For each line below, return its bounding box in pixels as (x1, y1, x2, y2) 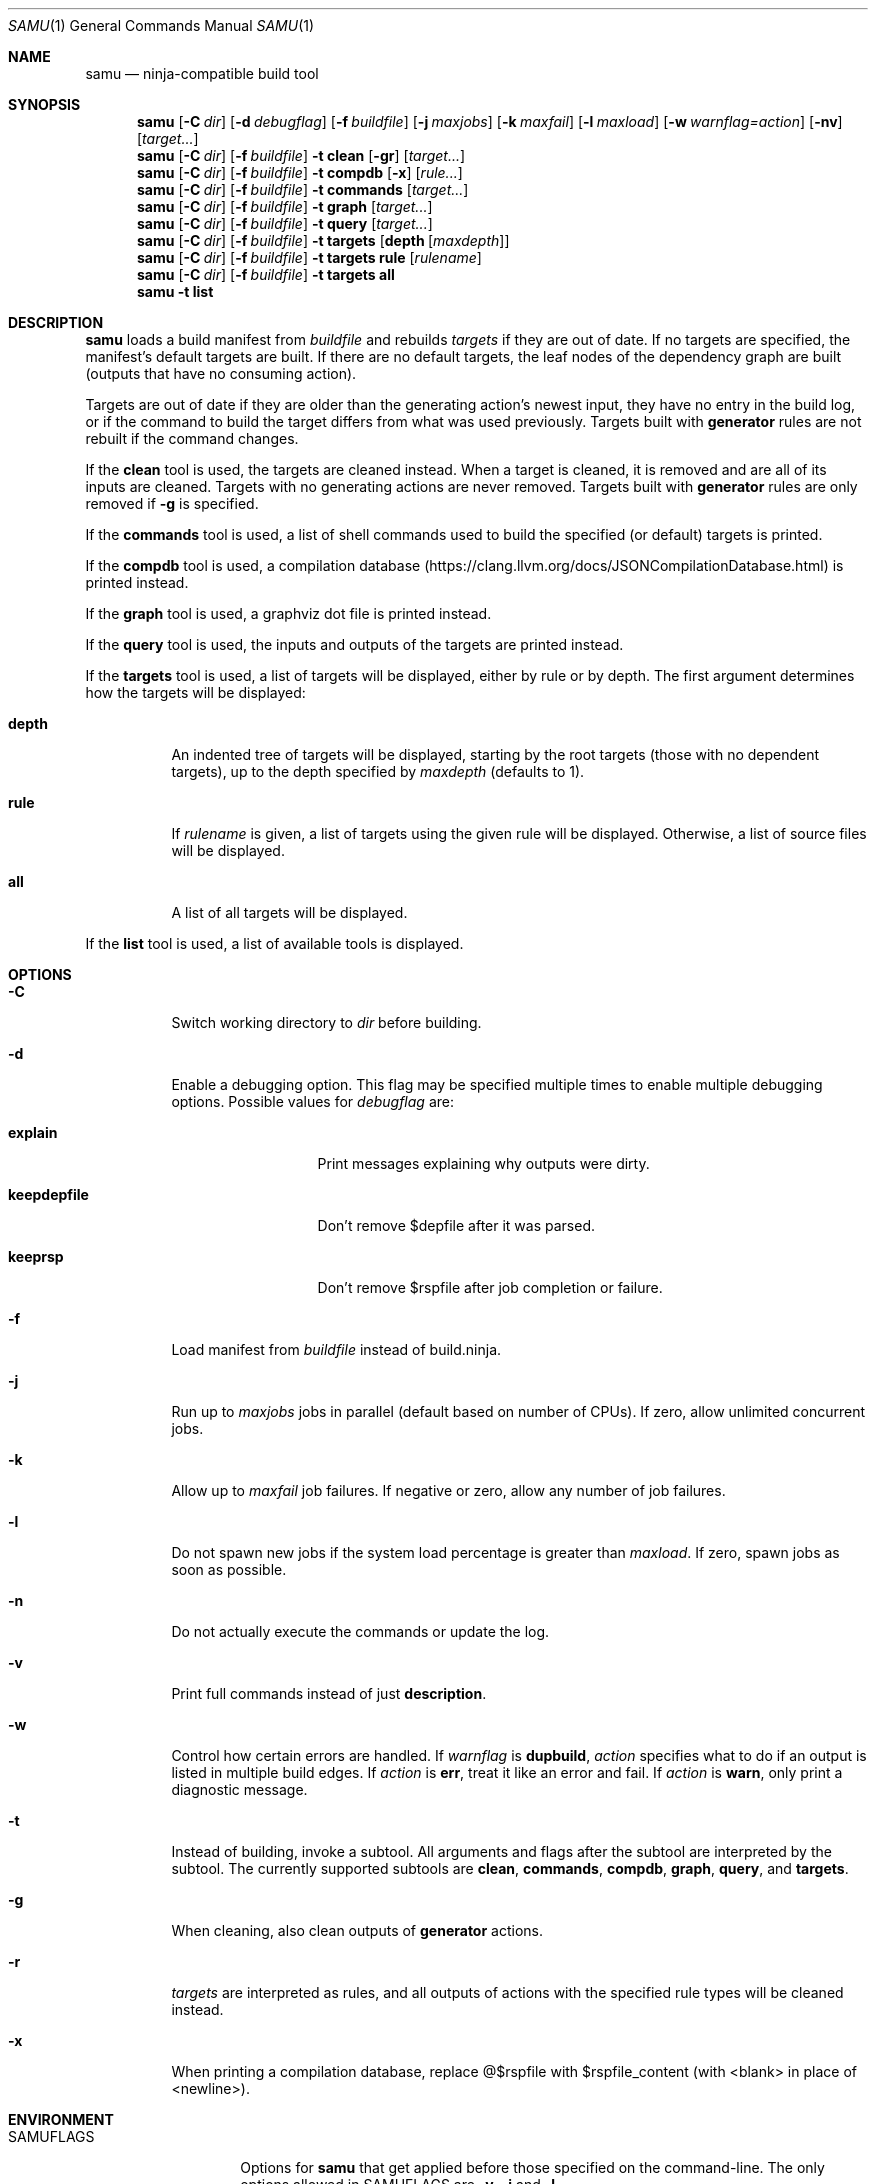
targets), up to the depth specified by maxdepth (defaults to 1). (171, 763, 585, 780)
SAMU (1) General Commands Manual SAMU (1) (8, 17, 315, 34)
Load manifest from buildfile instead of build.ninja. (171, 1341, 502, 1358)
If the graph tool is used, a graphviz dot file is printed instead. (85, 605, 492, 622)
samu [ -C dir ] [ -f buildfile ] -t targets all (137, 266, 395, 283)
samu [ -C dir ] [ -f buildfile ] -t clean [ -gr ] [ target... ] (137, 147, 466, 164)
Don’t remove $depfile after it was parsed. (317, 1217, 596, 1234)
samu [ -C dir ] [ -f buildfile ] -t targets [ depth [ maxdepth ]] (137, 232, 510, 249)
